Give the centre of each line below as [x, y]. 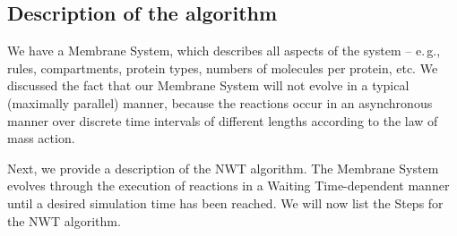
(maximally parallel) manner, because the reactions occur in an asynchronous [220, 102]
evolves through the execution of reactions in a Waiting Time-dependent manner [228, 185]
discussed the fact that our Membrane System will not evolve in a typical [208, 85]
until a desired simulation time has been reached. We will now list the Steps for [225, 202]
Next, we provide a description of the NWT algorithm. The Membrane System [223, 168]
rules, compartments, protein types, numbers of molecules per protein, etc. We [223, 67]
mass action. [41, 138]
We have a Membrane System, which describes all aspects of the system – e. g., [224, 51]
